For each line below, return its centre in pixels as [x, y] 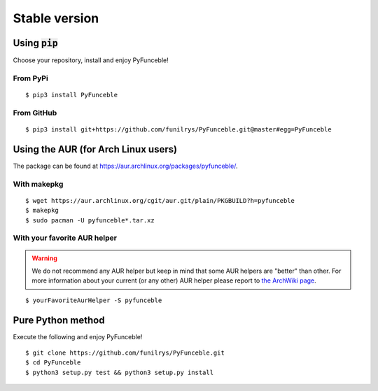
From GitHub [35, 113]
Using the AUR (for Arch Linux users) [95, 149]
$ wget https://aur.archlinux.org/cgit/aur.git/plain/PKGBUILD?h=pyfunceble [160, 200]
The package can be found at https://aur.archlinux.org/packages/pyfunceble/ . [125, 166]
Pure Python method [59, 320]
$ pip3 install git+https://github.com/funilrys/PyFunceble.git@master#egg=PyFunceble [178, 129]
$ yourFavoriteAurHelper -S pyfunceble [94, 300]
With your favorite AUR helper [65, 238]
